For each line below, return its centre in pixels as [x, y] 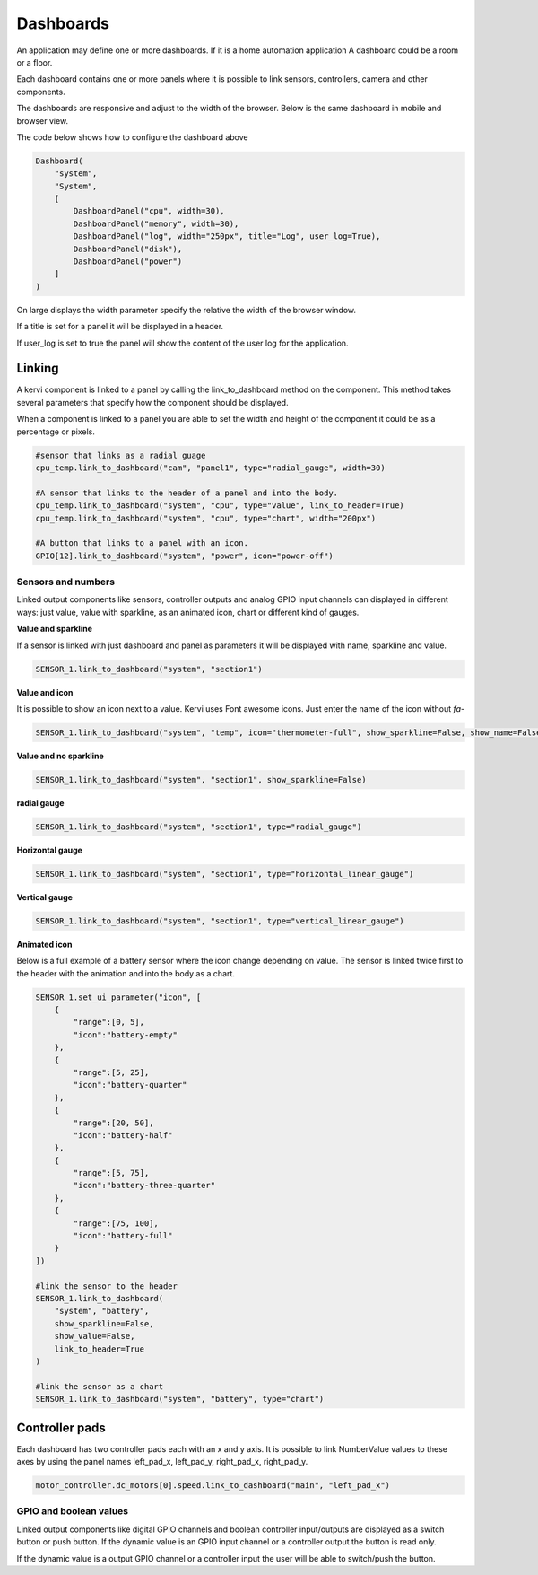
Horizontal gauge [49, 850]
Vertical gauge [45, 897]
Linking [38, 368]
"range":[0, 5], [109, 1022]
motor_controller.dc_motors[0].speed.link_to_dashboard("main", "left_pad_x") [213, 1485]
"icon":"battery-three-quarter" [144, 1186]
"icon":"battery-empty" [126, 1035]
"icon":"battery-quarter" [130, 1085]
